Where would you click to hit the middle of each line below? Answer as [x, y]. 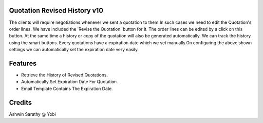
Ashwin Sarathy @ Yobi [32, 114]
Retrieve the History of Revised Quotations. [65, 75]
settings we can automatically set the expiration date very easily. [74, 50]
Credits [20, 102]
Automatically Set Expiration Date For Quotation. [70, 82]
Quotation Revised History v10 [56, 10]
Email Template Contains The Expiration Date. [67, 88]
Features [23, 63]
